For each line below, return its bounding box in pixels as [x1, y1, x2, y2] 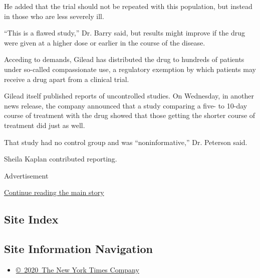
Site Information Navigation [4, 241, 153, 256]
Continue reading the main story [4, 187, 104, 197]
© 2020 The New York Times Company [16, 264, 139, 274]
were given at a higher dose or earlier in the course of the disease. [4, 37, 205, 47]
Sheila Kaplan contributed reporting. [4, 153, 117, 164]
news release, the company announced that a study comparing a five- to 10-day [4, 100, 247, 110]
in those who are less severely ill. [4, 10, 104, 21]
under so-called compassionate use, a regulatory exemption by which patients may [4, 63, 256, 74]
